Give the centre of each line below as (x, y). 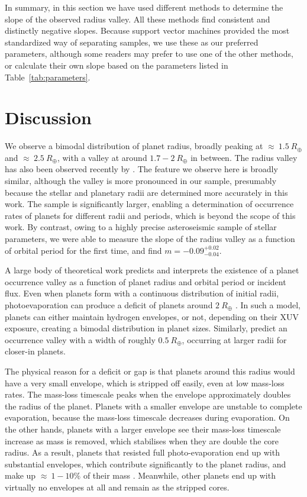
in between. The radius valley (244, 157)
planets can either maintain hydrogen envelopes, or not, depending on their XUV (152, 316)
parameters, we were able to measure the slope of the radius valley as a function (150, 239)
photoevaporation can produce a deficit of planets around (109, 305)
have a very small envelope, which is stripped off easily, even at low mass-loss (145, 383)
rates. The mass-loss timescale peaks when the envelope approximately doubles (148, 394)
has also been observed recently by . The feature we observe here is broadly (141, 169)
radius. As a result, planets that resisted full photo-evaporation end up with (142, 452)
